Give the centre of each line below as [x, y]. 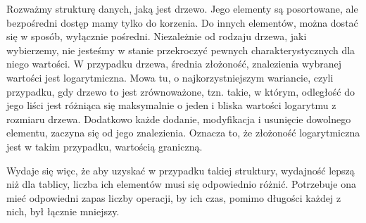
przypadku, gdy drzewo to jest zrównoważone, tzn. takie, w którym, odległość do [181, 91]
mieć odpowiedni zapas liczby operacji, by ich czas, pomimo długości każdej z [174, 197]
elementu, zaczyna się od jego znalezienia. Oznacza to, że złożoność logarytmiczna [183, 133]
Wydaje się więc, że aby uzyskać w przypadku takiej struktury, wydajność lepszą [181, 170]
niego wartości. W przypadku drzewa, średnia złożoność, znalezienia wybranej [174, 64]
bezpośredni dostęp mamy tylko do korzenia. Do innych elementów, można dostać [182, 22]
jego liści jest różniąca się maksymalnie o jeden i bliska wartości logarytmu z [171, 105]
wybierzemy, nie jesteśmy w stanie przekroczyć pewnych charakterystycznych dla [181, 50]
